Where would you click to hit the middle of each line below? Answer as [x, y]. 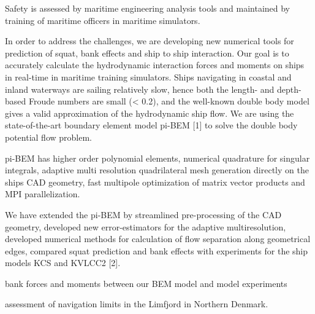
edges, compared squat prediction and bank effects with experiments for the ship [157, 250]
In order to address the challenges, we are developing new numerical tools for [150, 41]
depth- [289, 89]
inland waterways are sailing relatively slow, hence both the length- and [140, 89]
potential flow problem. [49, 137]
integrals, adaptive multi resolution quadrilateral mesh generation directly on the [157, 170]
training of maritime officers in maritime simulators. [103, 20]
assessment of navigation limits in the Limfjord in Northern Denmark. [137, 304]
